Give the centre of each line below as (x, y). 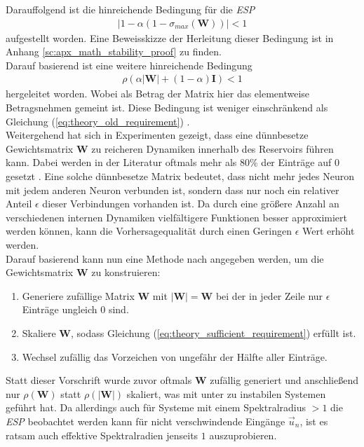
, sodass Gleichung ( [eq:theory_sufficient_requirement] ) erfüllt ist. (214, 332)
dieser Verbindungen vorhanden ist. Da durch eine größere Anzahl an (191, 204)
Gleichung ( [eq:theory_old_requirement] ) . (98, 121)
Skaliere (39, 332)
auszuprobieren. (243, 435)
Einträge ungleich (60, 309)
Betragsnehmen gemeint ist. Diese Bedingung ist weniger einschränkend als (167, 108)
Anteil (19, 204)
